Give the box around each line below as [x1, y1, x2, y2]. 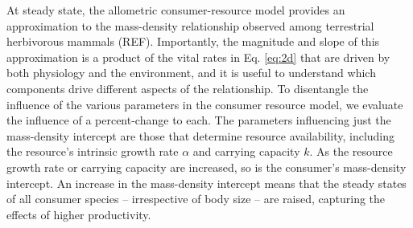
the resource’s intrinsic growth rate [6, 143, 179, 160]
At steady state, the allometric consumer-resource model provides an [6, 2, 345, 18]
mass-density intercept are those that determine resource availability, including [6, 127, 395, 144]
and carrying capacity [192, 143, 300, 160]
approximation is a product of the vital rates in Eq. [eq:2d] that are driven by [6, 48, 390, 65]
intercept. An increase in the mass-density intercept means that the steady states [6, 174, 407, 191]
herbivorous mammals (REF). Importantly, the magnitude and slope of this [6, 33, 380, 50]
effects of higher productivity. [6, 206, 151, 222]
